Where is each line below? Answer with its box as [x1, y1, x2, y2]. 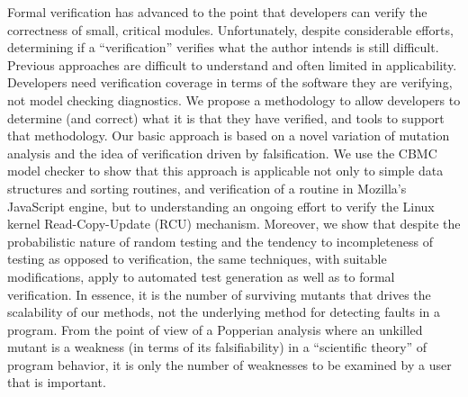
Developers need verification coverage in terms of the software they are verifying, [7, 73, 453, 92]
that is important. [7, 373, 106, 392]
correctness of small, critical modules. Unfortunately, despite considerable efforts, [7, 20, 454, 39]
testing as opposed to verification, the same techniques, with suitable [7, 249, 387, 268]
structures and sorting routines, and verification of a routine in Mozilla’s [7, 178, 407, 197]
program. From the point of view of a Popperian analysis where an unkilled [7, 320, 423, 338]
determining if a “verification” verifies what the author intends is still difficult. [7, 38, 439, 57]
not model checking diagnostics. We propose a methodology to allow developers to [7, 90, 461, 109]
